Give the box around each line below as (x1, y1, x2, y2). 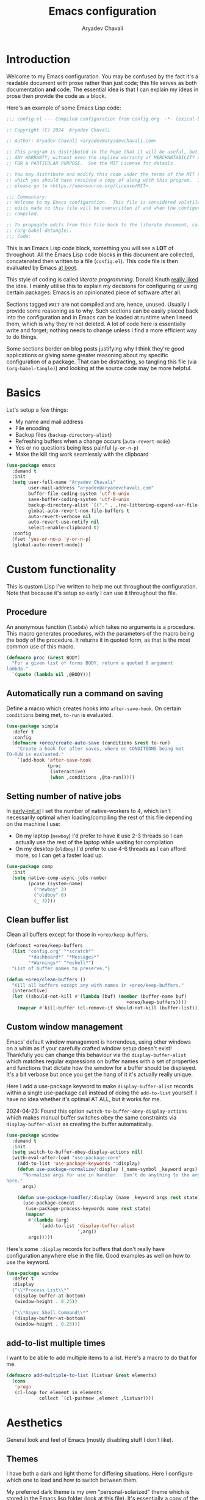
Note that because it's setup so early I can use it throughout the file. (6, 589, 178, 596)
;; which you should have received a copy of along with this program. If (6, 177, 203, 183)
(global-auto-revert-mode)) (12, 541, 84, 548)
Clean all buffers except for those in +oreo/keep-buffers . (6, 931, 148, 938)
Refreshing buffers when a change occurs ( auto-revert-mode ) (15, 437, 171, 445)
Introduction (6, 52, 71, 66)
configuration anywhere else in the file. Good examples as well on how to (6, 1252, 190, 1259)
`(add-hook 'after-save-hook (17, 757, 92, 763)
